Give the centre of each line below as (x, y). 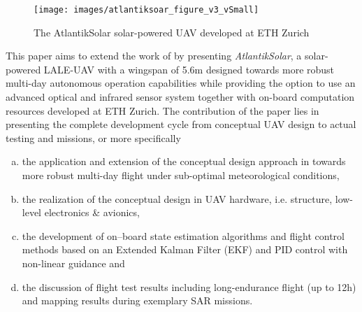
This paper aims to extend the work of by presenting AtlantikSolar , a (154, 56)
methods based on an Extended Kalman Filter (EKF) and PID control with (185, 249)
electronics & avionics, (92, 212)
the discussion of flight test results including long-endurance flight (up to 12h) (189, 286)
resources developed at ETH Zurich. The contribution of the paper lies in (162, 110)
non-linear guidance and (73, 263)
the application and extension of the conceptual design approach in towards (184, 161)
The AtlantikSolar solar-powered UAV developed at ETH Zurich (172, 32)
